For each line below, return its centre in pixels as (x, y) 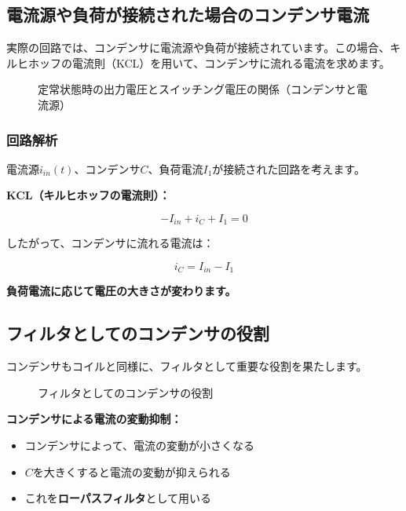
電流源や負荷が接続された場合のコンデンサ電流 (188, 15)
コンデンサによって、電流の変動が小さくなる (139, 445)
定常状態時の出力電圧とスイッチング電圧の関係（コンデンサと (197, 89)
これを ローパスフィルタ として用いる (118, 498)
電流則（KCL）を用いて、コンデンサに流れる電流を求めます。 (231, 62)
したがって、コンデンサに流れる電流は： (110, 243)
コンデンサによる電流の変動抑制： (94, 419)
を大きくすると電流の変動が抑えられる (132, 471)
